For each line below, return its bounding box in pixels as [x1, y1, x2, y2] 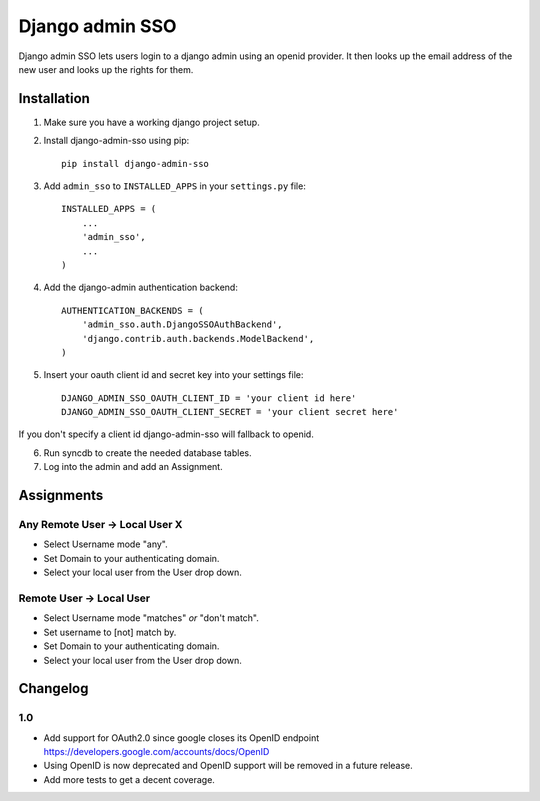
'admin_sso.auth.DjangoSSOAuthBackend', [81, 319, 284, 330]
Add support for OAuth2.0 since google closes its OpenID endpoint [43, 731, 320, 744]
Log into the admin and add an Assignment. [43, 461, 224, 473]
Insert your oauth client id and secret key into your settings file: [43, 369, 304, 381]
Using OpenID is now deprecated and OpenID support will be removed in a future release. [43, 760, 414, 772]
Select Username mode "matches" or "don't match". [43, 612, 260, 624]
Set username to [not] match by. [43, 626, 177, 638]
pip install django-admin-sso [61, 158, 210, 169]
